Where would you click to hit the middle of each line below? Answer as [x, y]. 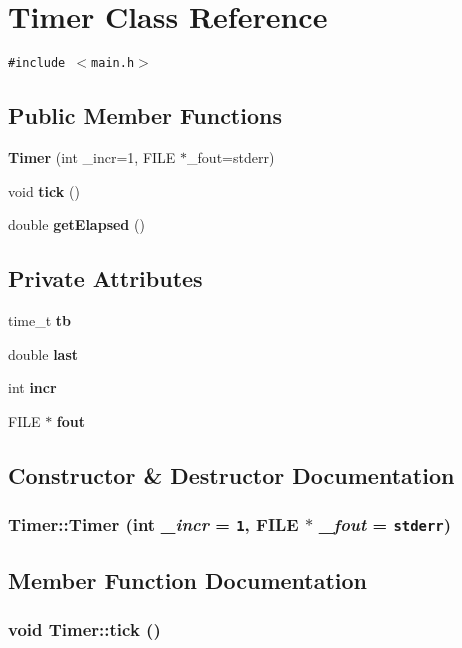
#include [37, 63]
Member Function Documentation [188, 579]
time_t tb [40, 319]
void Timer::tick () [84, 629]
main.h [113, 63]
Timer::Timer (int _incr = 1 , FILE [153, 524]
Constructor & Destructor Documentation [231, 474]
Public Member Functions [145, 115]
